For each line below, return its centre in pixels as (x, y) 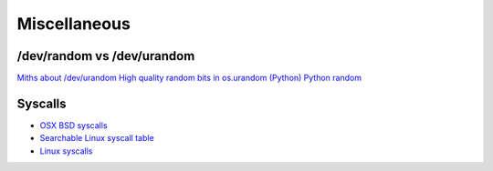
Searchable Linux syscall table (97, 138)
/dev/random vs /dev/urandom (106, 56)
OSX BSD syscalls (74, 125)
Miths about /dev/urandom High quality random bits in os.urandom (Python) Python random (189, 78)
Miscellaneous (74, 24)
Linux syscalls (66, 151)
